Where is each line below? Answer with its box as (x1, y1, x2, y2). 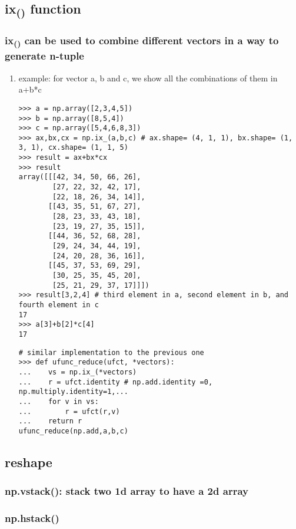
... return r (18, 417, 82, 426)
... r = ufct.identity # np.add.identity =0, (18, 377, 213, 386)
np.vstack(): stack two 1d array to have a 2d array (5, 484, 248, 498)
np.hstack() (5, 511, 59, 525)
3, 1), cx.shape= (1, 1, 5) (18, 143, 128, 152)
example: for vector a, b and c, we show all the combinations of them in (18, 71, 278, 84)
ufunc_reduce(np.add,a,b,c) (18, 426, 128, 435)
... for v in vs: (18, 397, 99, 406)
